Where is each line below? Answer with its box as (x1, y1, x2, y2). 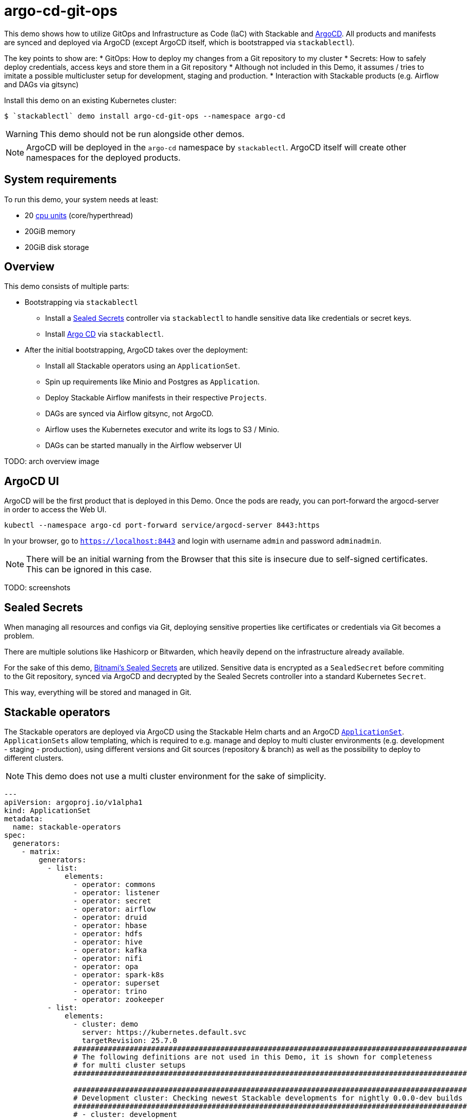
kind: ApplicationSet (4, 806, 91, 815)
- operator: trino (73, 987, 147, 995)
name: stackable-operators (12, 822, 121, 831)
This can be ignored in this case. (26, 564, 152, 575)
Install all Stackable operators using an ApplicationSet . (45, 361, 241, 371)
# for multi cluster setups (73, 1060, 186, 1069)
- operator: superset (73, 978, 160, 987)
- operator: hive (73, 937, 143, 946)
